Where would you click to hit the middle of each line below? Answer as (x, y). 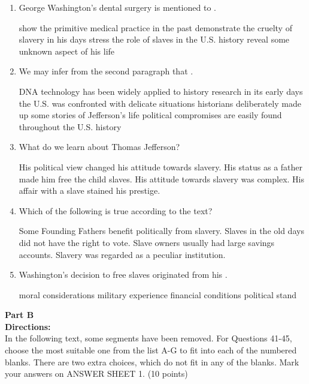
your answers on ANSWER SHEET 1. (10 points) (96, 373)
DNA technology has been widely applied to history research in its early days (161, 91)
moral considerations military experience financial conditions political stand (158, 294)
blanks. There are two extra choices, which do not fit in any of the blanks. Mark (152, 361)
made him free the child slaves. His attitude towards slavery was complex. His (162, 178)
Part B (19, 315)
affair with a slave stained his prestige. (90, 190)
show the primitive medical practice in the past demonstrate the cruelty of (155, 27)
